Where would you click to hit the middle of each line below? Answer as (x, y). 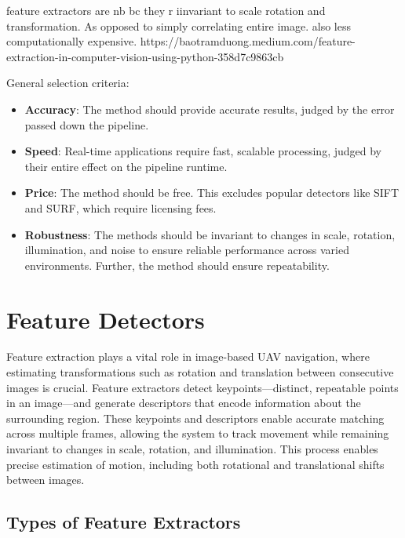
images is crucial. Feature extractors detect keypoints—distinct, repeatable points (202, 387)
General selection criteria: (68, 83)
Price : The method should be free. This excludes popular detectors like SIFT (212, 193)
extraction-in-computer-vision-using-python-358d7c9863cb (145, 56)
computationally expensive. (72, 41)
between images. (46, 480)
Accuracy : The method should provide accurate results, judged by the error (210, 109)
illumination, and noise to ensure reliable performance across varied (187, 250)
